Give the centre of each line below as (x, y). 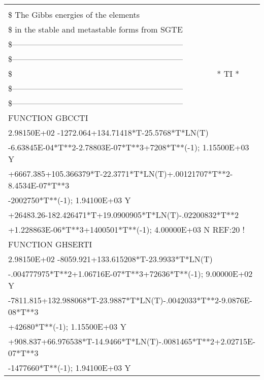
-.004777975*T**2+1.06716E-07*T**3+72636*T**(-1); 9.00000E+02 (130, 274)
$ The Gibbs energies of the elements (74, 14)
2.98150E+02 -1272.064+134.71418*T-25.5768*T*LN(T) (108, 132)
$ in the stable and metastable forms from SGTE (95, 29)
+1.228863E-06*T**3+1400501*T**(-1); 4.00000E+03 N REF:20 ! (127, 229)
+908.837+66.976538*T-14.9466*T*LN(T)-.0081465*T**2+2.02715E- (132, 341)
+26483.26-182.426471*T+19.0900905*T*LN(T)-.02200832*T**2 (124, 215)
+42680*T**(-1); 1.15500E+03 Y (67, 326)
